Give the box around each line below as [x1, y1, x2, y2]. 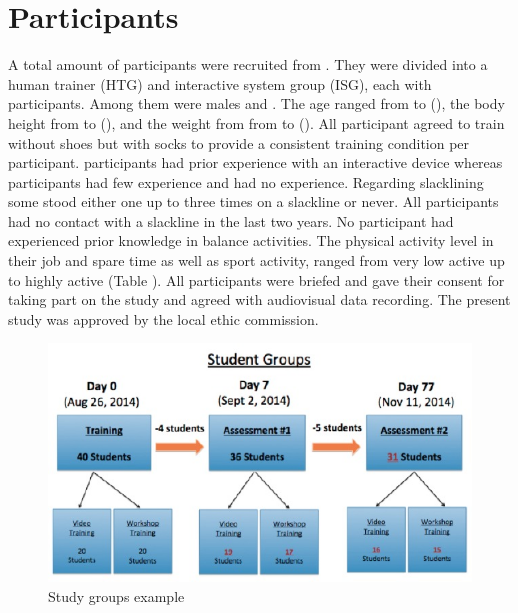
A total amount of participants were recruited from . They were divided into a [8, 54, 488, 75]
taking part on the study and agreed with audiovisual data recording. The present [8, 289, 511, 310]
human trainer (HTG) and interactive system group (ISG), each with [8, 73, 432, 94]
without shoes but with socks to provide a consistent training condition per [8, 132, 470, 153]
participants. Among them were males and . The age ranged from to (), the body [8, 93, 505, 114]
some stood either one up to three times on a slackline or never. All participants [8, 191, 499, 212]
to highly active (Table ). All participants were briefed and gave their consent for [8, 269, 505, 290]
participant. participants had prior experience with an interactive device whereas [8, 152, 503, 173]
